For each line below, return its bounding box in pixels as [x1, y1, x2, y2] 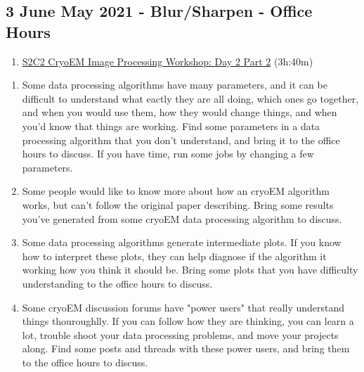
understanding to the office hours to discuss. [22, 276, 213, 290]
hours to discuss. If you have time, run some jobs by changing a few [22, 146, 314, 161]
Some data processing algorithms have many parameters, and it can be [22, 77, 327, 92]
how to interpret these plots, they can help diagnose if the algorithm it [22, 248, 327, 263]
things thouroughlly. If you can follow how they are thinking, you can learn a [22, 314, 354, 328]
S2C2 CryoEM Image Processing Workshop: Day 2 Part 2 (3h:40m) [22, 53, 313, 68]
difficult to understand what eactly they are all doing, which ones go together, [22, 91, 359, 105]
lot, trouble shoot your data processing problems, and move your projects [22, 327, 339, 342]
